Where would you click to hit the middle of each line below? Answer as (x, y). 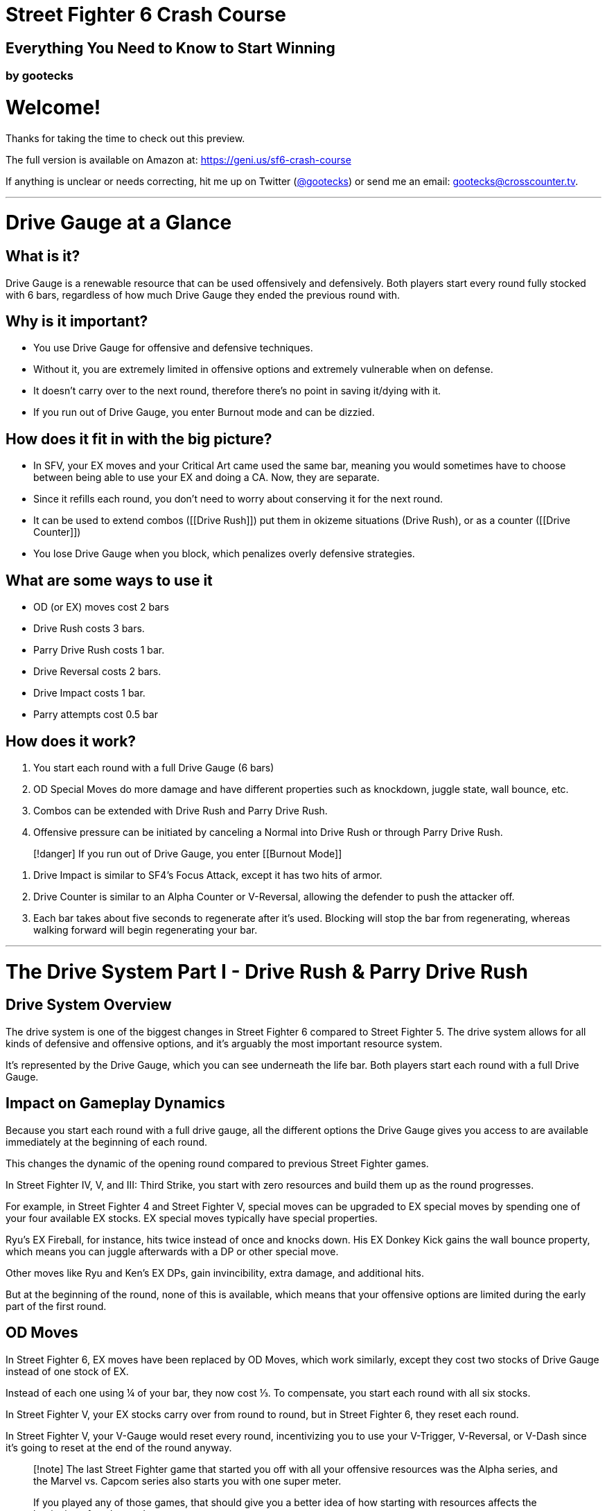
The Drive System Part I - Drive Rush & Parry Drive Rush (267, 971)
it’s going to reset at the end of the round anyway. (119, 1447)
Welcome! (53, 107)
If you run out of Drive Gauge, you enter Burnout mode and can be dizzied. (204, 412)
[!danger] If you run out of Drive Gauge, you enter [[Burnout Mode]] (188, 853)
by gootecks (39, 76)
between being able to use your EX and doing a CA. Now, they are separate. (206, 478)
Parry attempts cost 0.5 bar (96, 715)
